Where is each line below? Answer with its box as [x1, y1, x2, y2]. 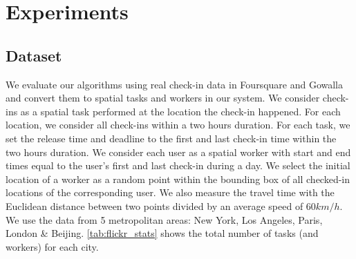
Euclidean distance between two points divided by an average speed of [6, 198, 303, 213]
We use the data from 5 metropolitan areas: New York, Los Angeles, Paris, [6, 212, 323, 227]
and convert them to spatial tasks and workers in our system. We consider [6, 90, 320, 105]
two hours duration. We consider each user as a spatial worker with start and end [6, 144, 351, 159]
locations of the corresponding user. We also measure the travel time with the [6, 185, 335, 200]
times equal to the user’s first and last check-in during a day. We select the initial [6, 158, 350, 173]
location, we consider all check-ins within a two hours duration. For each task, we [6, 117, 350, 132]
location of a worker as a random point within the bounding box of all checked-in [6, 171, 350, 186]
